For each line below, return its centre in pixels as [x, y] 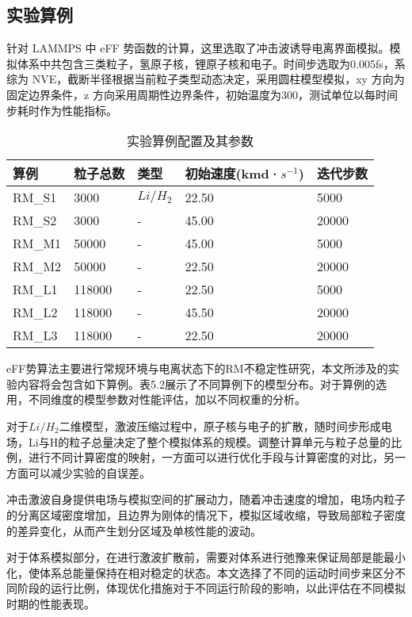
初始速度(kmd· [233, 174]
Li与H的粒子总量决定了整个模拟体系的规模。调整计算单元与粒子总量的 [210, 441]
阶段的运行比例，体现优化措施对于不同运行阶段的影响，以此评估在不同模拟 [211, 588]
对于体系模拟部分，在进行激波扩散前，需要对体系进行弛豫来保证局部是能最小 [206, 557]
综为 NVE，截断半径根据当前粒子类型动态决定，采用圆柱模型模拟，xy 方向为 [206, 79]
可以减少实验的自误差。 [89, 472]
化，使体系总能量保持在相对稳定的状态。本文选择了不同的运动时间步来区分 [200, 572]
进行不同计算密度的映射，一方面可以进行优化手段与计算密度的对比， [206, 457]
